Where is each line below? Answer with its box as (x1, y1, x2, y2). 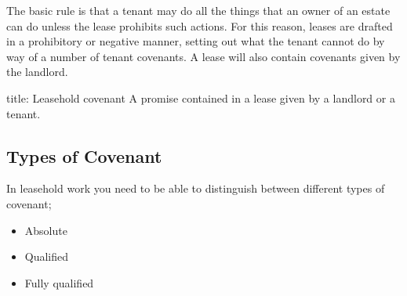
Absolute (24, 222, 67, 238)
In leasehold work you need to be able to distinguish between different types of (6, 180, 385, 197)
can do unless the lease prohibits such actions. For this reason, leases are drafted (6, 17, 393, 34)
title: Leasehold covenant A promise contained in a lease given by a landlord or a (6, 89, 395, 106)
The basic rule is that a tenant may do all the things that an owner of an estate (6, 2, 391, 18)
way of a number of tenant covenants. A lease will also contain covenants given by (6, 48, 401, 64)
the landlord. (6, 63, 68, 80)
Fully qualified (24, 274, 94, 291)
